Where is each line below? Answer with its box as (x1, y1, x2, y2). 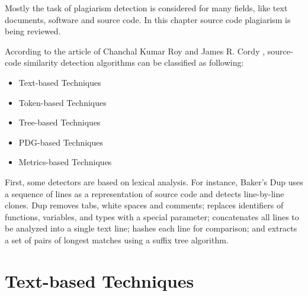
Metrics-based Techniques (18, 156, 112, 168)
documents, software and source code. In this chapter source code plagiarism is (5, 13, 291, 25)
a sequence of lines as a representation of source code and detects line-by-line (5, 187, 284, 200)
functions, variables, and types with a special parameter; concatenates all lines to (5, 210, 299, 223)
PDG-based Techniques (18, 136, 103, 148)
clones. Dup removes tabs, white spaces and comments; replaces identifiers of (5, 199, 284, 211)
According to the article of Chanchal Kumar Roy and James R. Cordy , (5, 44, 265, 57)
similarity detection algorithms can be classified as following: (24, 56, 244, 69)
